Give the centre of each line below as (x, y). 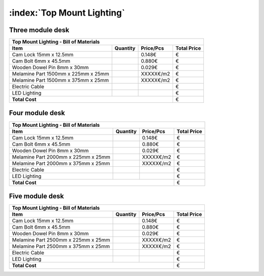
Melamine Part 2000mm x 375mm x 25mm (61, 163)
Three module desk (39, 30)
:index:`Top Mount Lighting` (67, 13)
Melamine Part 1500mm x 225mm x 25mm (61, 74)
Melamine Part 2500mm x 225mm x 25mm (61, 240)
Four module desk (37, 113)
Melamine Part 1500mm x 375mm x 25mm (61, 80)
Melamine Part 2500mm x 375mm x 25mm (61, 246)
